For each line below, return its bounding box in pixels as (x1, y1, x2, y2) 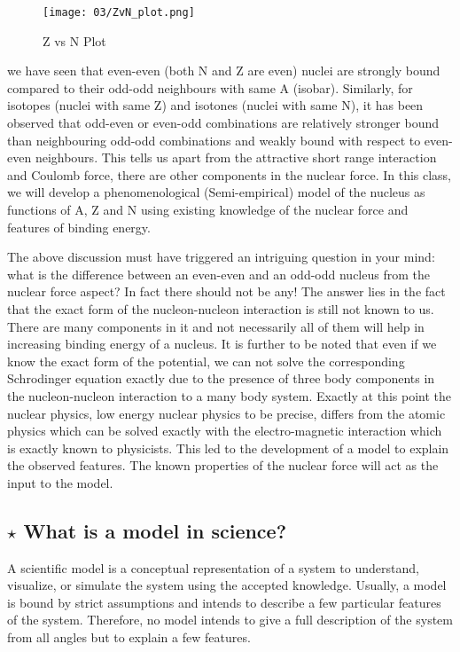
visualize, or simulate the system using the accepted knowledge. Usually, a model (7, 576, 447, 594)
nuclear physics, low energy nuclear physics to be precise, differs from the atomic (7, 404, 446, 422)
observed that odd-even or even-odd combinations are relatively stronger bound (7, 114, 439, 132)
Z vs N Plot (43, 31, 106, 50)
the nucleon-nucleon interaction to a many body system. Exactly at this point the (7, 386, 451, 405)
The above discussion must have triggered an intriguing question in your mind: (7, 247, 435, 266)
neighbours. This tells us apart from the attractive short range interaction (35, 148, 437, 167)
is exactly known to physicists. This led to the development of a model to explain (7, 438, 449, 457)
